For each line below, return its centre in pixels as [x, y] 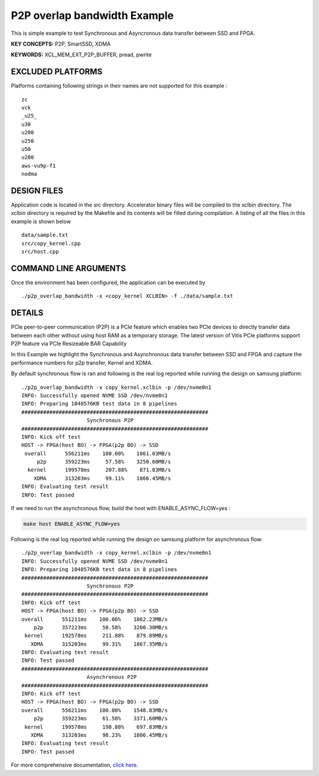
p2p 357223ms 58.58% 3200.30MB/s [101, 627]
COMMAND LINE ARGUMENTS [69, 268]
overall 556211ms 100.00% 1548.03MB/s [95, 710]
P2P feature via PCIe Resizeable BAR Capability [69, 343]
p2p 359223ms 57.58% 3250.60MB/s [104, 462]
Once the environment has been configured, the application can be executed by [108, 282]
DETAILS [27, 313]
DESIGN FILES [37, 190]
